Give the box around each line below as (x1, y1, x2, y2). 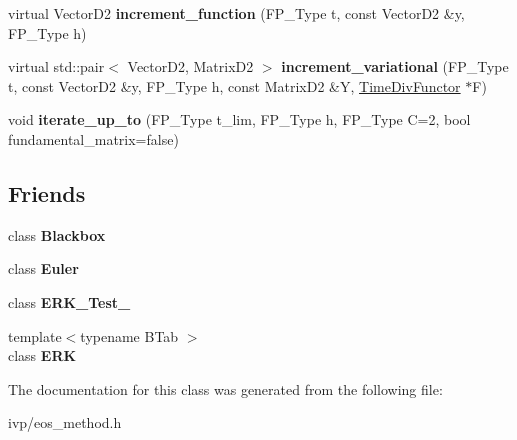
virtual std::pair (8, 56, 105, 77)
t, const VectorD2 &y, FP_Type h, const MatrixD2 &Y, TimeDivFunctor (8, 75, 461, 96)
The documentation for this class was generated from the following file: (8, 378, 443, 399)
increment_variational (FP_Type (281, 56, 509, 77)
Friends (8, 177, 86, 208)
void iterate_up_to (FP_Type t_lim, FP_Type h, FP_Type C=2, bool (8, 109, 471, 130)
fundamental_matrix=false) (8, 128, 179, 149)
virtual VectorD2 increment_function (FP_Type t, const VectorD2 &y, (8, 3, 465, 23)
